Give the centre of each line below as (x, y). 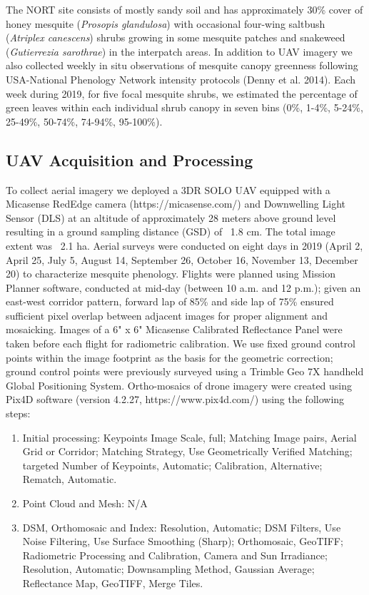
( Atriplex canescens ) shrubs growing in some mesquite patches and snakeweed (176, 37)
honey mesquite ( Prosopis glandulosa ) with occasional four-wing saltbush (166, 23)
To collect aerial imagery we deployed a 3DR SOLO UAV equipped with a (168, 189)
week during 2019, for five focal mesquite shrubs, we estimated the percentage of (182, 93)
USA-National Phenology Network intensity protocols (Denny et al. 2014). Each (181, 79)
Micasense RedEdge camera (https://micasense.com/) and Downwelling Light (176, 204)
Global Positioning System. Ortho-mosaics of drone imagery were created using (179, 385)
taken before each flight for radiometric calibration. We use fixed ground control (181, 344)
